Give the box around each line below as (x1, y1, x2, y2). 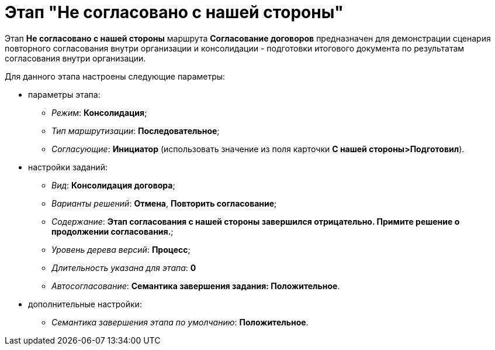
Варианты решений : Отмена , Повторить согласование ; (51, 198, 277, 208)
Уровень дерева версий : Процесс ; (51, 244, 191, 255)
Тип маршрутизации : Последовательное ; (51, 125, 220, 136)
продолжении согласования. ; (51, 226, 174, 236)
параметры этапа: (28, 89, 101, 99)
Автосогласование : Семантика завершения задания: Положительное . (51, 280, 340, 291)
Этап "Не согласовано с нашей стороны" (5, 2, 344, 22)
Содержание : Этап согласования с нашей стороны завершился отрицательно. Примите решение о (51, 216, 460, 227)
